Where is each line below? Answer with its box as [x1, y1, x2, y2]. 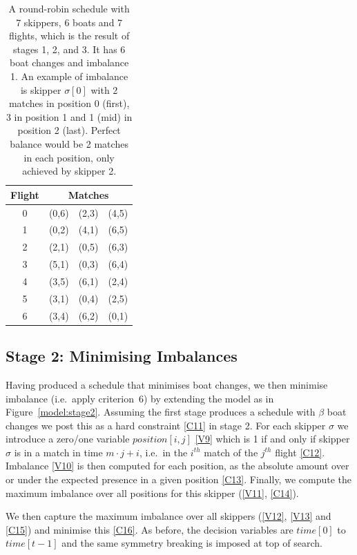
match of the [204, 445, 258, 459]
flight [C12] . [275, 445, 325, 459]
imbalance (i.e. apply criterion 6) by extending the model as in [6, 391, 274, 405]
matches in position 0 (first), [8, 96, 130, 110]
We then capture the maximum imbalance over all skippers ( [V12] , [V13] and [6, 509, 331, 523]
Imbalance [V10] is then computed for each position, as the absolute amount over [6, 458, 349, 473]
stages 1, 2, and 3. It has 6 [12, 41, 126, 56]
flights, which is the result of [9, 28, 130, 43]
